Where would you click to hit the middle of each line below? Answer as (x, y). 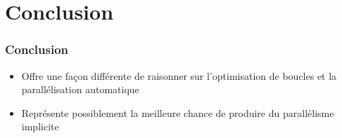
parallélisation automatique (80, 89)
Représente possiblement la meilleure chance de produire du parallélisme (178, 112)
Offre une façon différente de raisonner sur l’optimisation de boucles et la (179, 75)
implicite (40, 126)
